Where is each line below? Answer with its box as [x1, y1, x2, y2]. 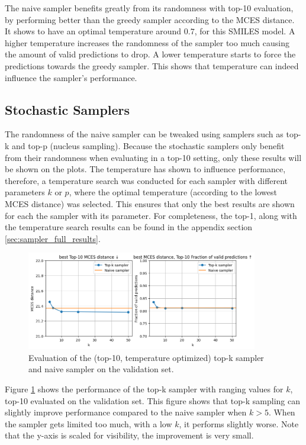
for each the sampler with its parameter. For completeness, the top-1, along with [5, 209, 297, 221]
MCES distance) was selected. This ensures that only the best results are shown [5, 197, 295, 209]
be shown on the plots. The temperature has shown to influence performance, [5, 163, 286, 175]
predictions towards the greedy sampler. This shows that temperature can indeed [5, 59, 299, 72]
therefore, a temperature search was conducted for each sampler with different [5, 174, 288, 186]
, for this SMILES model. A [194, 25, 295, 37]
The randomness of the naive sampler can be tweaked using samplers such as [5, 128, 284, 140]
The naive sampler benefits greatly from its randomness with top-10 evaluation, [5, 2, 294, 14]
